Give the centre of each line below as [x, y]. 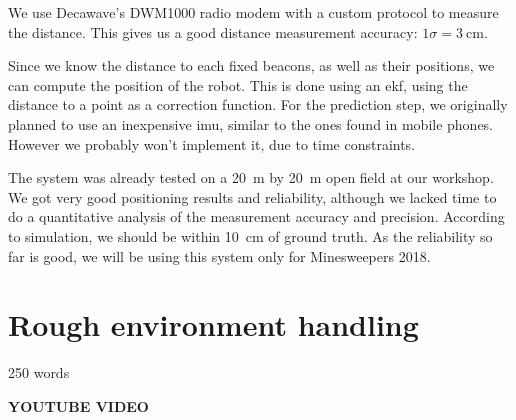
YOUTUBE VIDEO [78, 405]
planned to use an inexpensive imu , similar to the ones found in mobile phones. [251, 123]
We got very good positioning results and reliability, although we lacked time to [252, 196]
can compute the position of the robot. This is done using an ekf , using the [238, 84]
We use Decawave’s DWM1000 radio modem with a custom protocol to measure [253, 12]
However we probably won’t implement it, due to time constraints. [212, 143]
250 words [39, 372]
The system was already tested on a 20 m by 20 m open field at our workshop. [251, 177]
